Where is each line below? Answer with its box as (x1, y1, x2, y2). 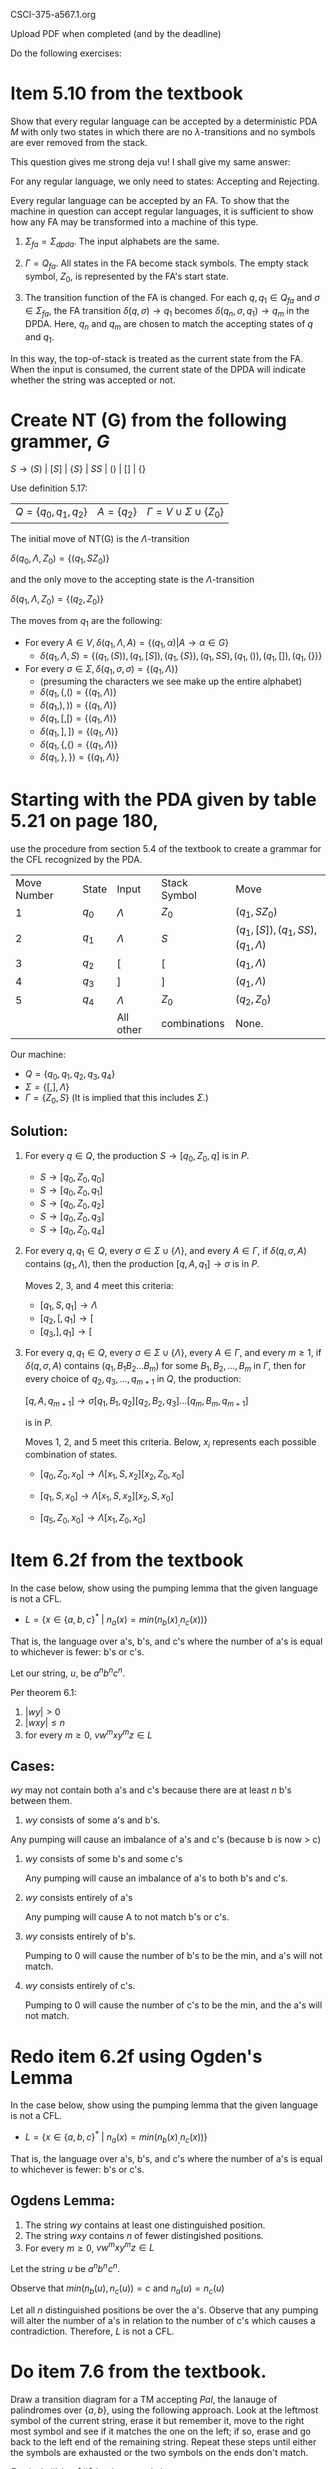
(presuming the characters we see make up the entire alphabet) (39, 675, 303, 688)
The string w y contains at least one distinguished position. (24, 2219, 266, 2231)
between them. (10, 1795, 73, 1807)
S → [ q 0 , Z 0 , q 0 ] (39, 1171, 105, 1186)
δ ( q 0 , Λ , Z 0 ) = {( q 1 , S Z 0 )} (10, 552, 110, 566)
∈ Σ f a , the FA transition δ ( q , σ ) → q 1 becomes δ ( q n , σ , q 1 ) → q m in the (24, 305, 310, 319)
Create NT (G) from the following (10, 409, 287, 431)
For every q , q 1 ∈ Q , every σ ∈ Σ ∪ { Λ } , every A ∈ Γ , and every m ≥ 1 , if (24, 1347, 322, 1361)
